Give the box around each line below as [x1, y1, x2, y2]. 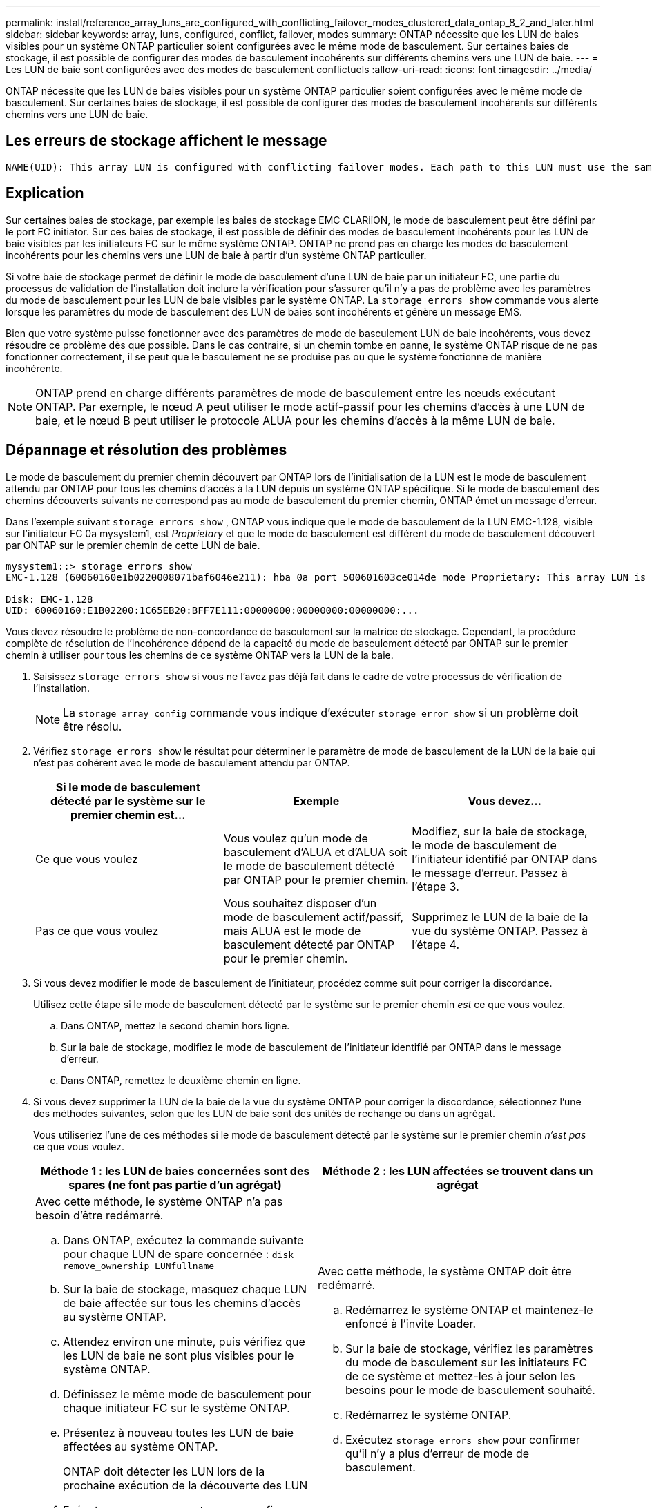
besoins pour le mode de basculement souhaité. [345, 1383, 595, 1398]
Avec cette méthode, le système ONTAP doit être [318, 1264, 572, 1279]
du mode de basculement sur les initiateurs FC [345, 1355, 588, 1370]
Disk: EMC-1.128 [6, 593, 93, 605]
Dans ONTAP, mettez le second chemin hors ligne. [61, 1019, 290, 1032]
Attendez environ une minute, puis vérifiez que [63, 1334, 305, 1348]
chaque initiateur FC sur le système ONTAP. [63, 1400, 290, 1415]
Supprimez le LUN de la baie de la [412, 909, 588, 924]
